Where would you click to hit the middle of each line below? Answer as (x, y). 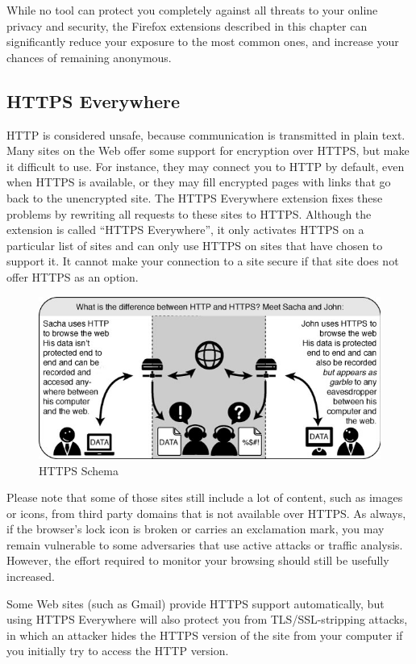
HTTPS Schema (79, 470)
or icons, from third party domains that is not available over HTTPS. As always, (206, 513)
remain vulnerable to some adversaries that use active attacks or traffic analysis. (205, 544)
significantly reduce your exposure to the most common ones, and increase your (203, 42)
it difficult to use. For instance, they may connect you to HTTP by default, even (206, 166)
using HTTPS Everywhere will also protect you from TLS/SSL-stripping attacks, (207, 619)
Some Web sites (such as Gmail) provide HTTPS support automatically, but (196, 603)
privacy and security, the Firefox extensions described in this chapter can (187, 25)
